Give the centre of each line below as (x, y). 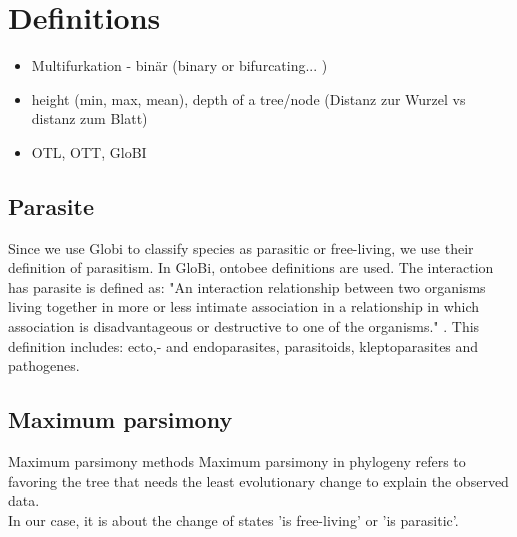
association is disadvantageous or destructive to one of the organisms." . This (244, 326)
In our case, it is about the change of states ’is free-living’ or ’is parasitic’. (233, 519)
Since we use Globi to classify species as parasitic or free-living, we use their (241, 247)
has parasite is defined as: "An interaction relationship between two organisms (247, 286)
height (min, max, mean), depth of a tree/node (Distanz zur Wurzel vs (248, 98)
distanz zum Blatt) (89, 118)
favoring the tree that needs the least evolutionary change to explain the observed (258, 480)
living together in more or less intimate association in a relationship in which (244, 306)
